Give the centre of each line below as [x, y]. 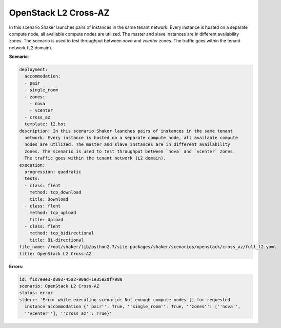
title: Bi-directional [57, 240]
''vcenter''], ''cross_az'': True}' [68, 313]
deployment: [34, 70]
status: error [36, 293]
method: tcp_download [55, 192]
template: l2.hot [45, 124]
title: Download [49, 199]
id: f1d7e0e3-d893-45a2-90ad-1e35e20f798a [71, 279]
